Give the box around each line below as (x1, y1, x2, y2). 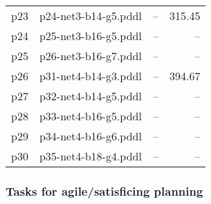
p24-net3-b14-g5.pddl (39, 8, 142, 24)
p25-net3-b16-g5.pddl (39, 28, 142, 44)
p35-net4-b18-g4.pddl (39, 148, 142, 164)
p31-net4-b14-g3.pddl (39, 68, 142, 84)
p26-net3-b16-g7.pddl (39, 48, 142, 64)
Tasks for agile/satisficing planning (6, 182, 203, 199)
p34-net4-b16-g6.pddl (39, 128, 142, 144)
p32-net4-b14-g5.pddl (39, 88, 142, 104)
